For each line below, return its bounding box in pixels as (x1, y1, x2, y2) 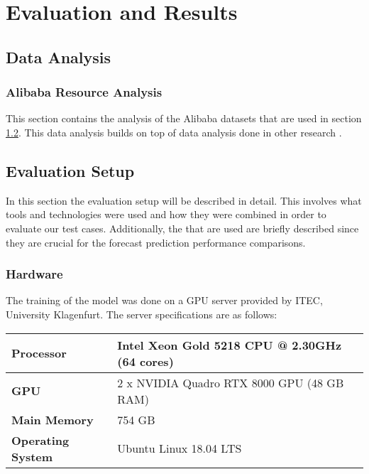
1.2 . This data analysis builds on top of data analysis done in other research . (6, 124, 342, 139)
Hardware (6, 265, 63, 283)
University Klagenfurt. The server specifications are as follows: (6, 306, 277, 321)
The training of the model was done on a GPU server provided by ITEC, (6, 293, 323, 308)
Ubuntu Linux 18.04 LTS (117, 440, 242, 457)
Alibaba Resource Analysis (6, 83, 163, 101)
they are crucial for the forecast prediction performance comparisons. (6, 235, 306, 249)
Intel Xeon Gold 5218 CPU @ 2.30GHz (117, 336, 342, 353)
